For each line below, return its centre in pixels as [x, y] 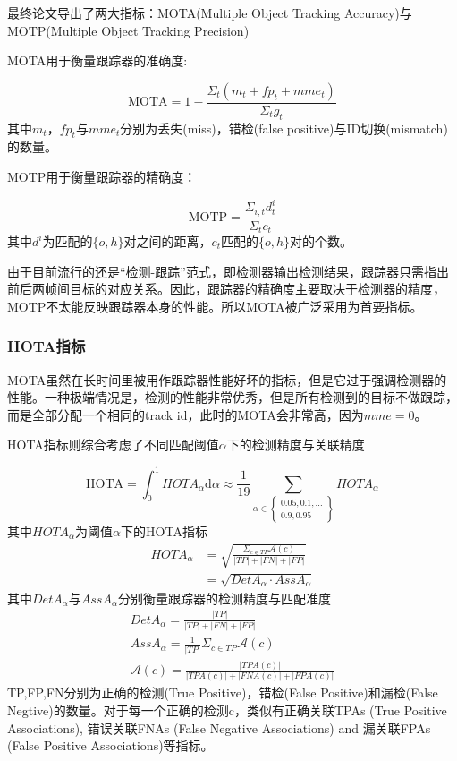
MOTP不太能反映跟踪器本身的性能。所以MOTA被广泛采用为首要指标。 [215, 306]
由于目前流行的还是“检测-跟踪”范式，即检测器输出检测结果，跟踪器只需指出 [228, 271]
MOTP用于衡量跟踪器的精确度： [102, 176]
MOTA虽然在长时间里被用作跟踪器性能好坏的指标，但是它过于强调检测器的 [227, 379]
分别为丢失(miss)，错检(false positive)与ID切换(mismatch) [284, 128]
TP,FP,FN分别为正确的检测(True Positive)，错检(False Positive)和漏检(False [223, 693]
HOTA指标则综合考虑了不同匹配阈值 [113, 445]
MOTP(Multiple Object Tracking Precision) [128, 30]
